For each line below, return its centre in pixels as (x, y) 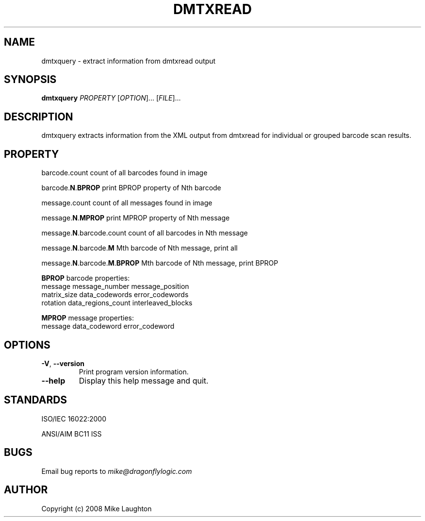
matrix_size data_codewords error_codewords (115, 295)
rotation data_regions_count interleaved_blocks (117, 303)
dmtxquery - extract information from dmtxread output (129, 61)
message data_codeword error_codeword (108, 326)
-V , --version (63, 363)
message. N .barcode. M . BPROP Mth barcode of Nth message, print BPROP (160, 263)
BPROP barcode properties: (86, 278)
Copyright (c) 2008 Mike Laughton (97, 508)
